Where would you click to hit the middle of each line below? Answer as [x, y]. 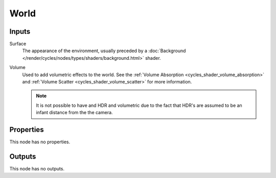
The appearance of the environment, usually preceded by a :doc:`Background [104, 51]
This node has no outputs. [37, 169]
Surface [18, 44]
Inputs [20, 31]
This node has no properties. [40, 142]
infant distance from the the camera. [74, 113]
